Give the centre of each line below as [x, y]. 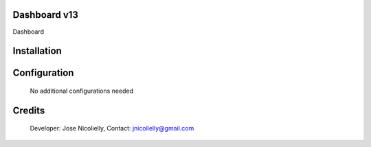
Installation [37, 51]
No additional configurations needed [82, 91]
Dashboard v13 [46, 15]
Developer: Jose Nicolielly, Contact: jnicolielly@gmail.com [112, 128]
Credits [29, 110]
